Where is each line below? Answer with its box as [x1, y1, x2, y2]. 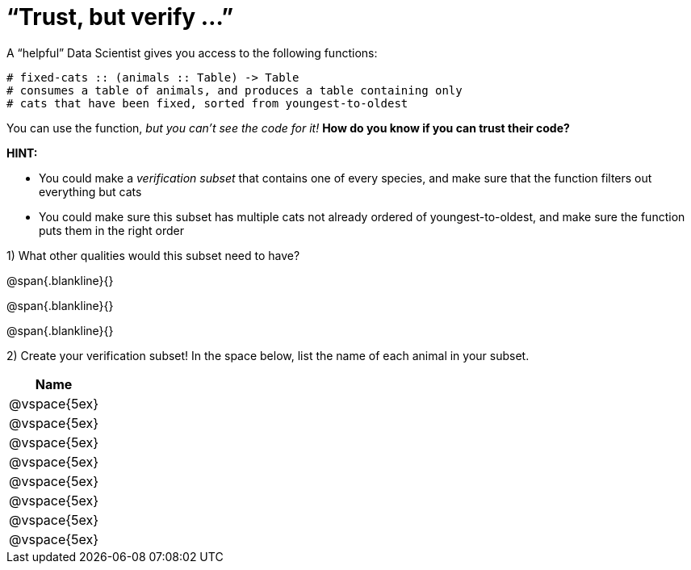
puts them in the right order [39, 223, 185, 237]
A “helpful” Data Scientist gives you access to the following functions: [6, 45, 378, 60]
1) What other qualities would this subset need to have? [6, 248, 300, 262]
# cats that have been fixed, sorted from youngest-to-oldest [6, 96, 408, 110]
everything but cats [39, 184, 142, 199]
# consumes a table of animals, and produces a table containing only [6, 83, 463, 97]
